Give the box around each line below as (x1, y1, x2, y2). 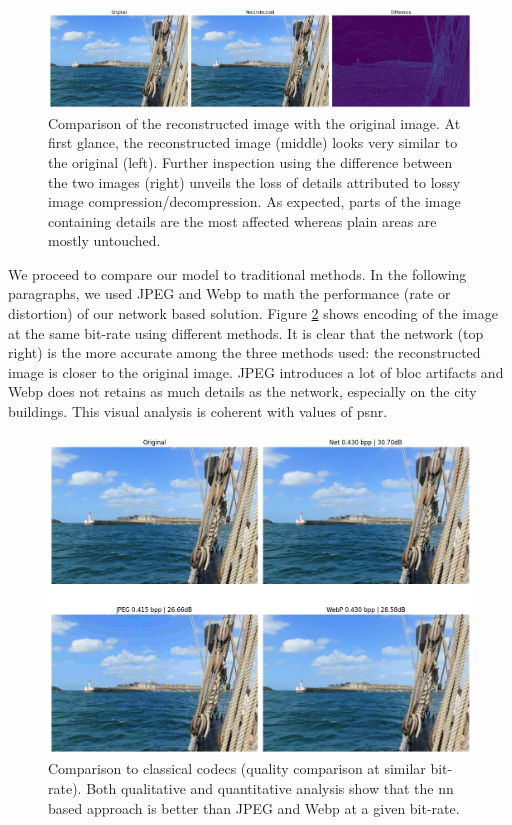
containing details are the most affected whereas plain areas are (48, 210, 437, 231)
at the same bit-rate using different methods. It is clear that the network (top (8, 322, 484, 343)
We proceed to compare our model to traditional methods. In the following (8, 263, 467, 284)
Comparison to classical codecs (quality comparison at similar (48, 758, 426, 779)
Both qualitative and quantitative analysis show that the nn (86, 778, 454, 799)
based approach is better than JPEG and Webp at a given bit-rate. (48, 797, 460, 818)
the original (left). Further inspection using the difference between (48, 151, 453, 172)
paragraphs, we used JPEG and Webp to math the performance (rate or (8, 283, 451, 304)
